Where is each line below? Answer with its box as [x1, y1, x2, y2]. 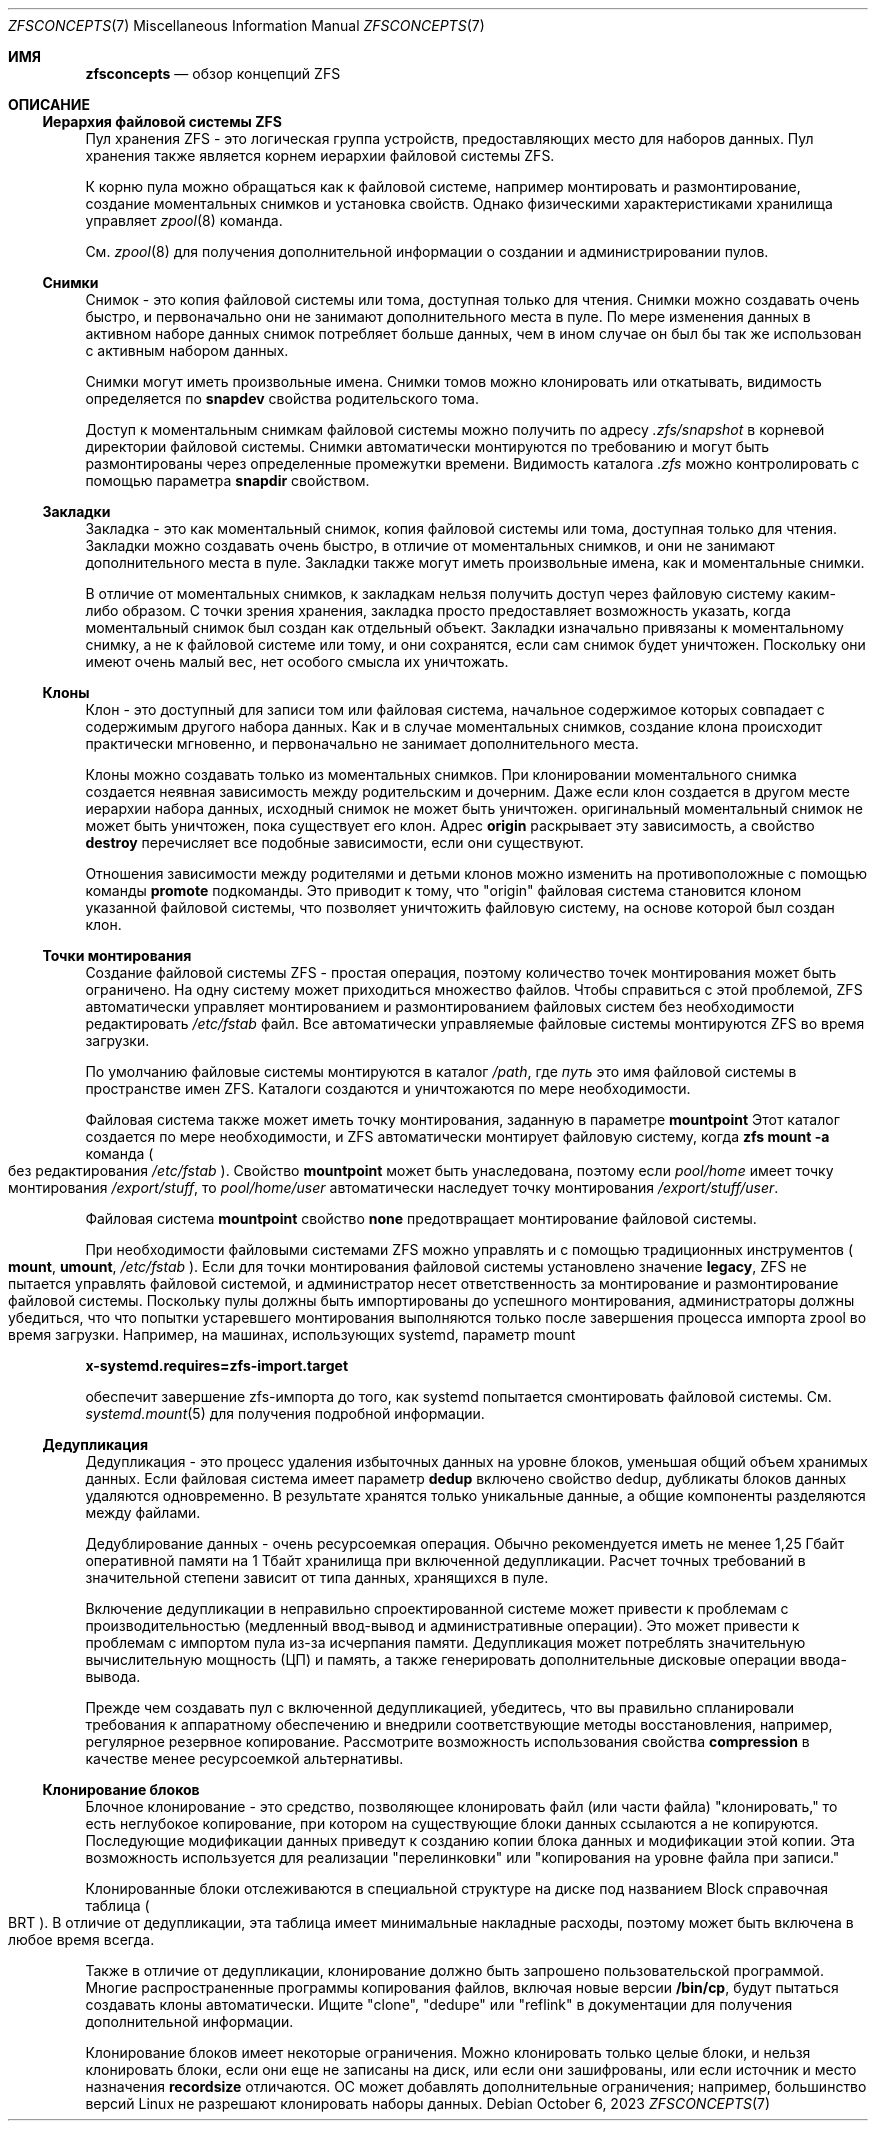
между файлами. [85, 1504, 201, 1521]
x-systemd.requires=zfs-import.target [85, 1357, 349, 1374]
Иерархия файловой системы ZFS [42, 113, 282, 130]
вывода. [85, 1668, 141, 1685]
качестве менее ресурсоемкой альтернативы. [85, 1750, 404, 1767]
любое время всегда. [8, 1931, 155, 1948]
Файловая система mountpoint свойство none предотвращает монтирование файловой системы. [85, 1210, 757, 1227]
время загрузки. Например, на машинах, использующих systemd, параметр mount [8, 1326, 576, 1343]
